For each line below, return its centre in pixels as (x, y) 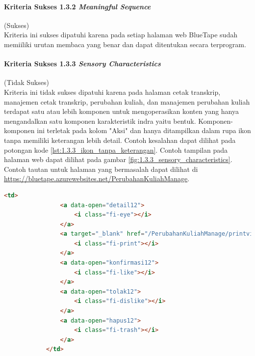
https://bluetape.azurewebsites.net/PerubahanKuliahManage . (97, 178)
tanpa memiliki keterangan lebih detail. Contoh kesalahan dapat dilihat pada (120, 140)
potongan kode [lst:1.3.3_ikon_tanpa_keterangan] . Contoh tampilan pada (116, 150)
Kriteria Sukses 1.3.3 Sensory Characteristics (82, 64)
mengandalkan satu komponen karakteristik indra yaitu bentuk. (100, 121)
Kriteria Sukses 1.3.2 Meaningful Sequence (77, 6)
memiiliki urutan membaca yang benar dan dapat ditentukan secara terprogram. (125, 44)
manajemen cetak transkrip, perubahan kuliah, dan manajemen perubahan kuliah (127, 101)
